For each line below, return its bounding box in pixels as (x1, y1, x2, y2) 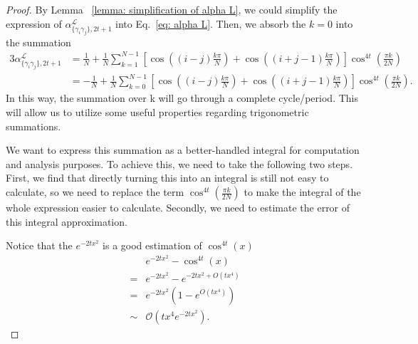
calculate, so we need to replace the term (6, 184, 184, 199)
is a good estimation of (103, 238, 202, 253)
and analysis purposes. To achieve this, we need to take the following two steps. (6, 156, 353, 171)
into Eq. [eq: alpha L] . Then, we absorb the (115, 16, 306, 31)
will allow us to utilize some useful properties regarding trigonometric (6, 105, 309, 120)
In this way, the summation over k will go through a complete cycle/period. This (6, 90, 358, 105)
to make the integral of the (244, 184, 361, 199)
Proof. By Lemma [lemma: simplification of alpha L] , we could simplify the (6, 2, 338, 16)
